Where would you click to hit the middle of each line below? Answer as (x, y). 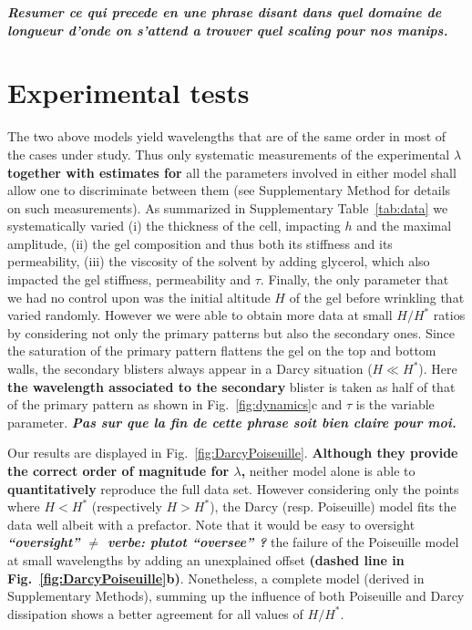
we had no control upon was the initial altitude (139, 297)
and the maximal (404, 226)
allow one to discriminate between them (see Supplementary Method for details (229, 190)
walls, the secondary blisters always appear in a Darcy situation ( (190, 369)
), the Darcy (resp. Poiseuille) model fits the (333, 506)
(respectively (127, 506)
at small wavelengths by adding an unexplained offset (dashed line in (206, 559)
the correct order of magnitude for (118, 470)
